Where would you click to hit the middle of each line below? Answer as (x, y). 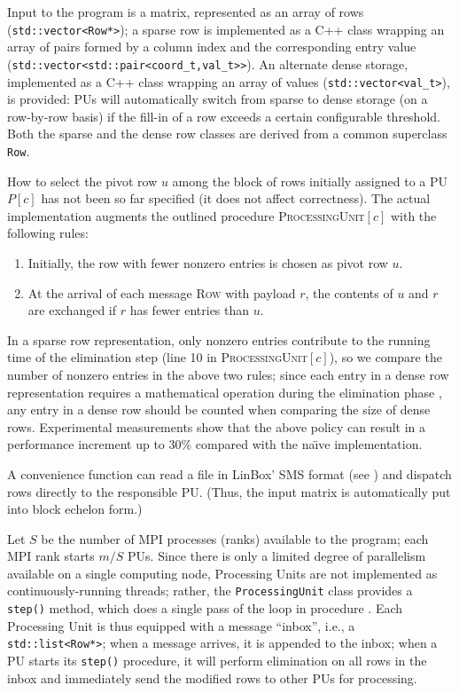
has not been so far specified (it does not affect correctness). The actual (236, 198)
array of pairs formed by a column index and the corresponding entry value (212, 47)
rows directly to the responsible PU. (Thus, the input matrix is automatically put (229, 491)
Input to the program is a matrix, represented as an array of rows (186, 12)
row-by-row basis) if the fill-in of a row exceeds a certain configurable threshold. (224, 116)
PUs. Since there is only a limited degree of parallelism (277, 556)
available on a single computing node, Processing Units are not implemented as (222, 573)
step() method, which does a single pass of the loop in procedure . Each (205, 608)
